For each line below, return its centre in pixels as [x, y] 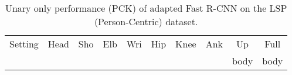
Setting [24, 44]
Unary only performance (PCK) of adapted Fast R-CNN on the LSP [146, 8]
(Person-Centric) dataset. [146, 21]
